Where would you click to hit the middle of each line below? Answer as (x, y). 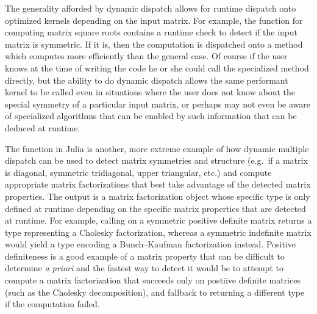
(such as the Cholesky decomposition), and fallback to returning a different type (155, 292)
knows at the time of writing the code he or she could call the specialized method (157, 68)
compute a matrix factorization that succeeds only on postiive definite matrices (153, 280)
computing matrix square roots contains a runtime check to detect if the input (151, 32)
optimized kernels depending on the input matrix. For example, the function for (154, 20)
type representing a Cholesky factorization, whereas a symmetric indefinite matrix (158, 232)
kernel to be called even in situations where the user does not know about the (150, 92)
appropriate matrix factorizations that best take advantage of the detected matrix (158, 184)
